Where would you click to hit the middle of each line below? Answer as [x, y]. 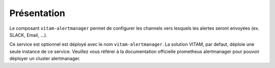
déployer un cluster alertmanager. [45, 58]
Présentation [37, 13]
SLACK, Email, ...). [29, 35]
